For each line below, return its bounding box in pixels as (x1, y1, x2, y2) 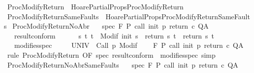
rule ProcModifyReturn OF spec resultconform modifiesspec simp (7, 49, 216, 60)
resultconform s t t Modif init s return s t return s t (14, 30, 214, 40)
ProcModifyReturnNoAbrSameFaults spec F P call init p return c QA (7, 59, 238, 70)
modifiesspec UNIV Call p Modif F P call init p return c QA (14, 40, 244, 50)
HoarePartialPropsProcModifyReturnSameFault (105, 11, 250, 21)
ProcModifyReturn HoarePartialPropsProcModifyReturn (7, 1, 184, 11)
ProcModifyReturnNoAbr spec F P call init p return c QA (12, 21, 209, 31)
